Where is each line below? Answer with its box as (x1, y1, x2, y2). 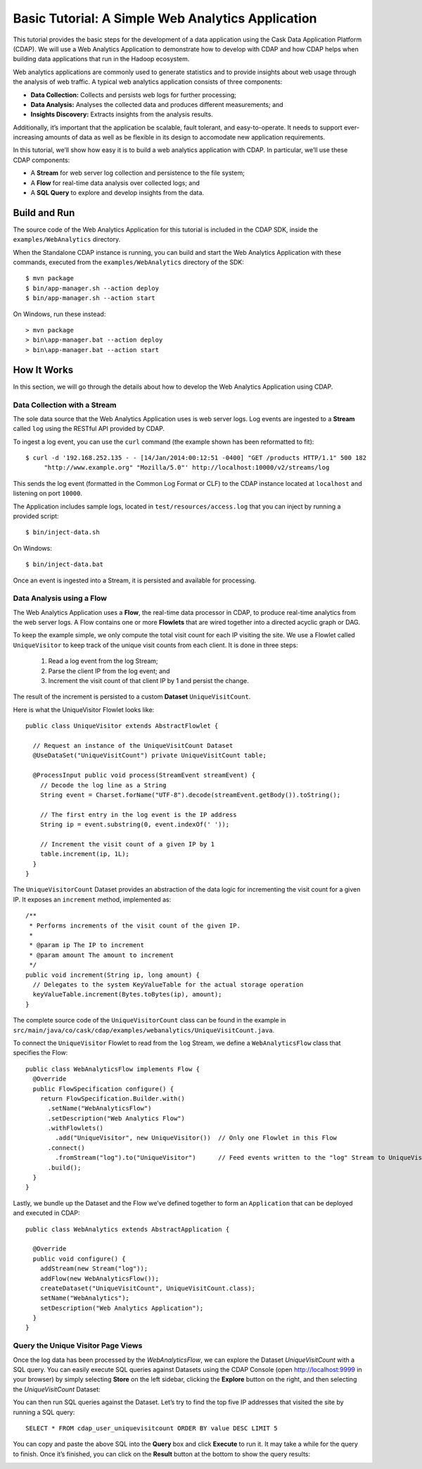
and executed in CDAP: (13, 1208, 80, 1218)
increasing (13, 133, 44, 142)
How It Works (13, 363, 74, 376)
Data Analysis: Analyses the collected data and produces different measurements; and (30, 100, 284, 108)
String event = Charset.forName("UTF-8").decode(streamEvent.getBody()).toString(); (39, 791, 341, 799)
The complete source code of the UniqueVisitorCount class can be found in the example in (13, 1016, 286, 1025)
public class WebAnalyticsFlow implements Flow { (25, 1065, 200, 1073)
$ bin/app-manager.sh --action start (25, 294, 156, 302)
